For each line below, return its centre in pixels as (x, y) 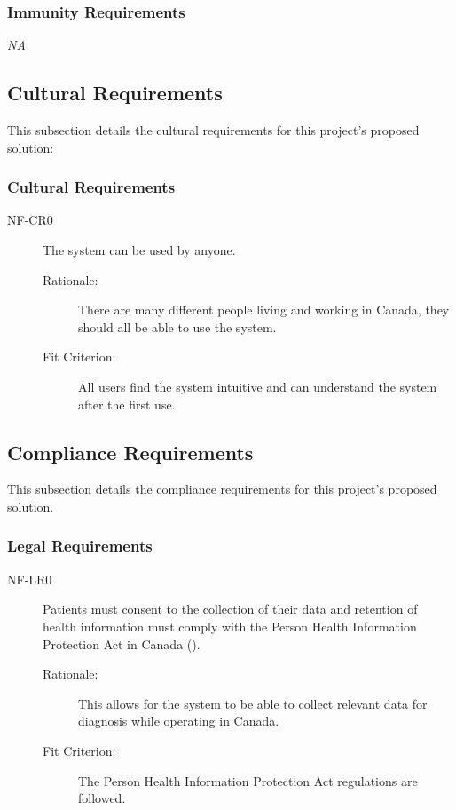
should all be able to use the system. (177, 326)
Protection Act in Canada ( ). (122, 643)
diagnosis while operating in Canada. (179, 721)
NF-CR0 (30, 220)
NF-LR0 (30, 579)
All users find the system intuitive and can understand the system (258, 386)
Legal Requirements (80, 546)
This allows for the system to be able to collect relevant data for (253, 703)
